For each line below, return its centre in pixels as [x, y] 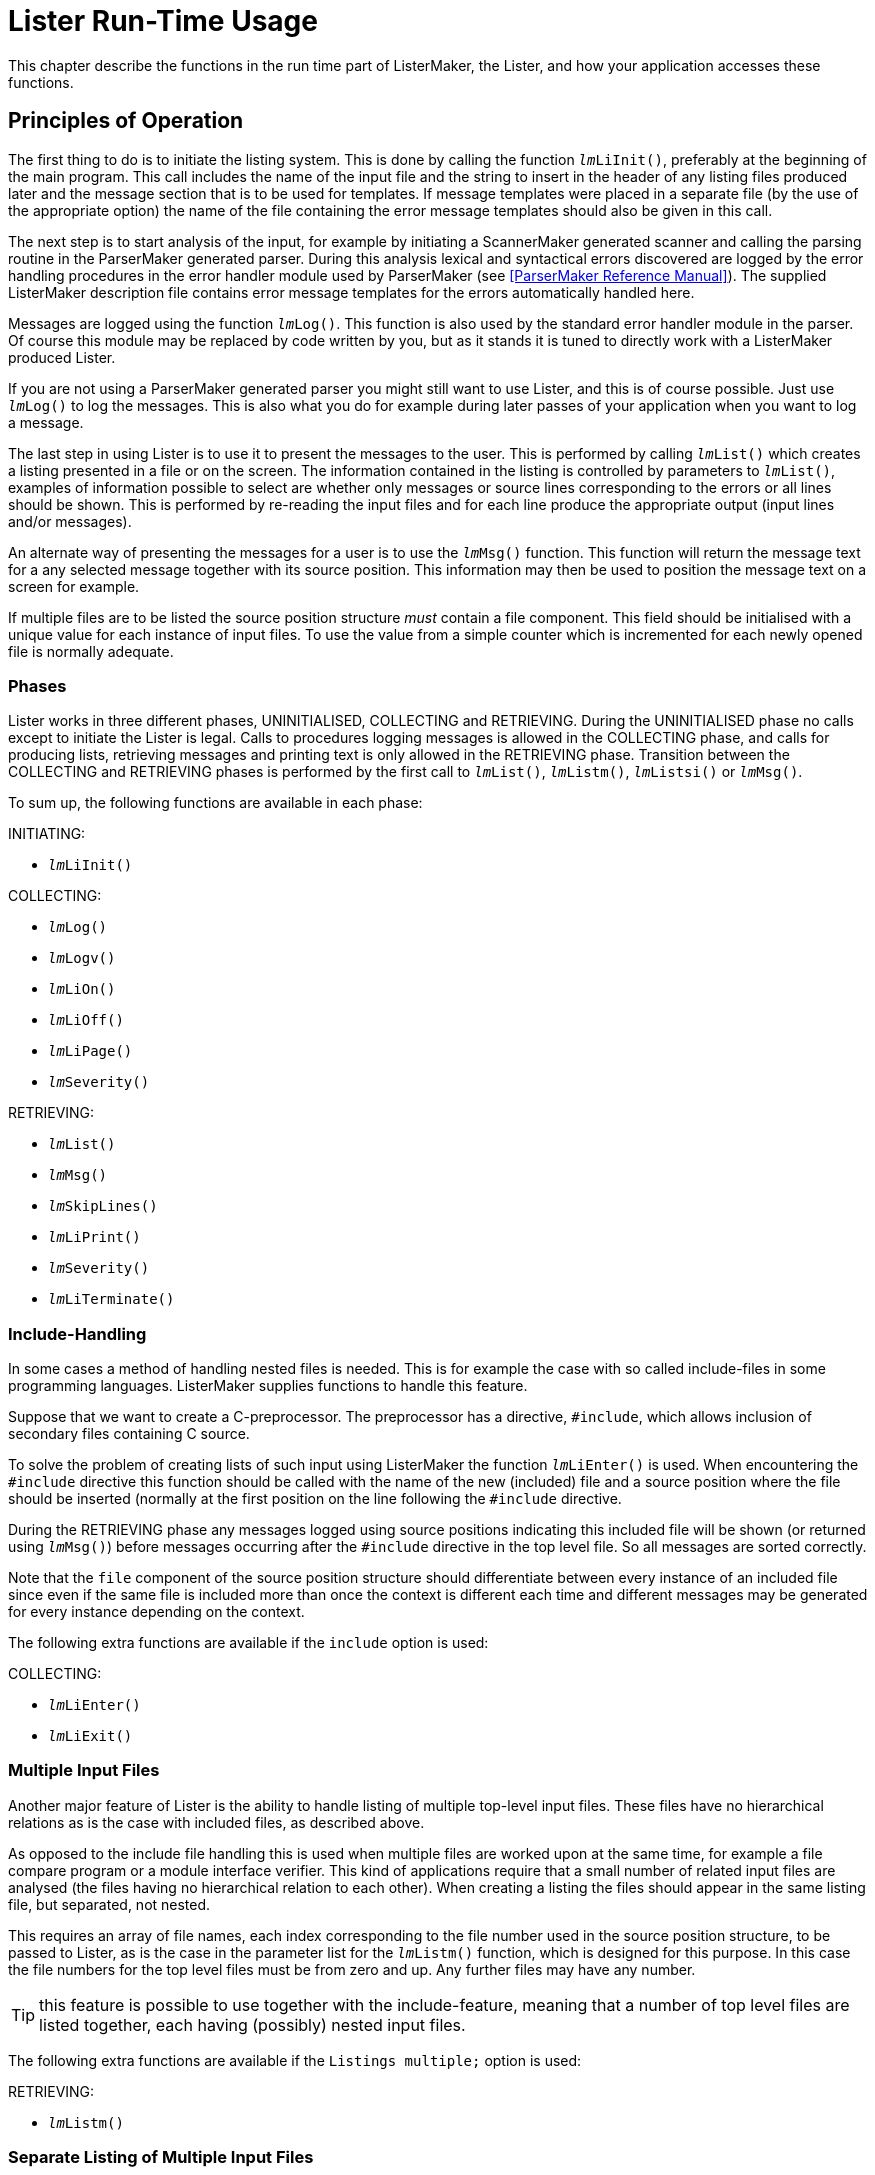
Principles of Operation [126, 121]
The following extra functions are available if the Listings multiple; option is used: [295, 2060]
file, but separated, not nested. [109, 1904]
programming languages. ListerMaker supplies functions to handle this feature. [268, 1386]
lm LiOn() [82, 989]
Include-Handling [77, 1333]
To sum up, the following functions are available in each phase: [215, 803]
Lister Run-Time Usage [163, 21]
